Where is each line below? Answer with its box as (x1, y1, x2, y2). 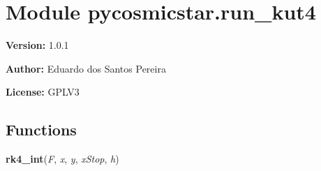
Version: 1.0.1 (6, 38, 69, 52)
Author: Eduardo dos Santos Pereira (6, 61, 166, 75)
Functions (6, 119, 77, 140)
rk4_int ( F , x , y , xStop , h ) (6, 151, 119, 166)
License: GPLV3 (6, 84, 80, 99)
